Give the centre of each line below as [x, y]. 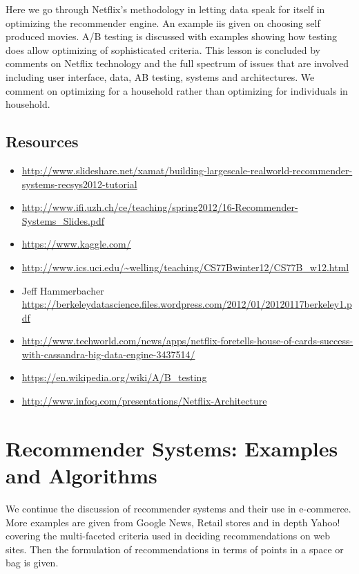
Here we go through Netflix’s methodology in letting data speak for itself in [165, 9]
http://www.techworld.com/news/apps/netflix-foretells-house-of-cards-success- [187, 341]
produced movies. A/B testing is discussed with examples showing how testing [171, 36]
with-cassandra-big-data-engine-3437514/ [108, 354]
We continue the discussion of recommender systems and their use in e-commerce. [178, 508]
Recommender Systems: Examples [172, 448]
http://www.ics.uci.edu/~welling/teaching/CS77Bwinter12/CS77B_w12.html [185, 267]
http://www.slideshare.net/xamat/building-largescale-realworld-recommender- [187, 170]
